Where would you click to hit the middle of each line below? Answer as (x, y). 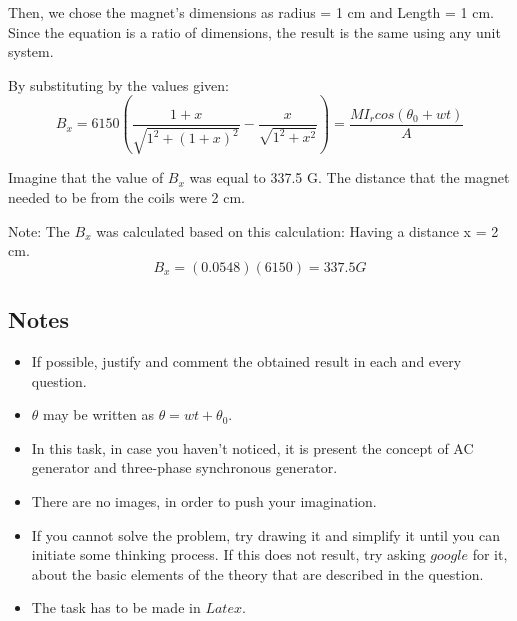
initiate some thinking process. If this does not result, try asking (228, 554)
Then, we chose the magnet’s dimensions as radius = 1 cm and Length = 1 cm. (251, 12)
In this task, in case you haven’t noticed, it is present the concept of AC (252, 447)
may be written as (98, 414)
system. (31, 51)
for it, (490, 554)
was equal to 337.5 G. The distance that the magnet (349, 177)
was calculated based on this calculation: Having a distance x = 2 (297, 230)
